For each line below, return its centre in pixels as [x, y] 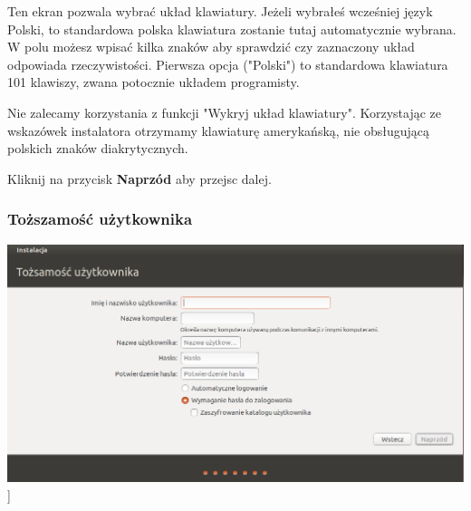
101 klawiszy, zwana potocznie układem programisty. [154, 82]
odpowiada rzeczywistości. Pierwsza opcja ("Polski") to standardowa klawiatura [228, 64]
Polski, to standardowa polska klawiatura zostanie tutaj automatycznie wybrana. [232, 29]
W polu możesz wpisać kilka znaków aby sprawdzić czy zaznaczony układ [211, 47]
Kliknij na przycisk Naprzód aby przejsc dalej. [139, 178]
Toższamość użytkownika [100, 219]
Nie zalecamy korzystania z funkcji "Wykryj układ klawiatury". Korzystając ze [225, 112]
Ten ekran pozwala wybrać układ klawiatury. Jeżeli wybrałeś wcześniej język [220, 11]
